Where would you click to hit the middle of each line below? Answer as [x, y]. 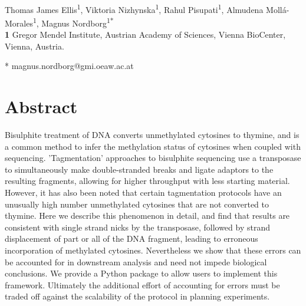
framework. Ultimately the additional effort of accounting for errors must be [142, 284]
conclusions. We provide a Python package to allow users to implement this [141, 273]
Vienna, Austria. [34, 46]
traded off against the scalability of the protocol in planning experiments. [137, 296]
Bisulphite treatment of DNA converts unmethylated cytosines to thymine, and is [152, 134]
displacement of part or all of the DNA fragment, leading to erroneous [131, 238]
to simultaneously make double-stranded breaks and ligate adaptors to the [139, 169]
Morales [19, 23]
